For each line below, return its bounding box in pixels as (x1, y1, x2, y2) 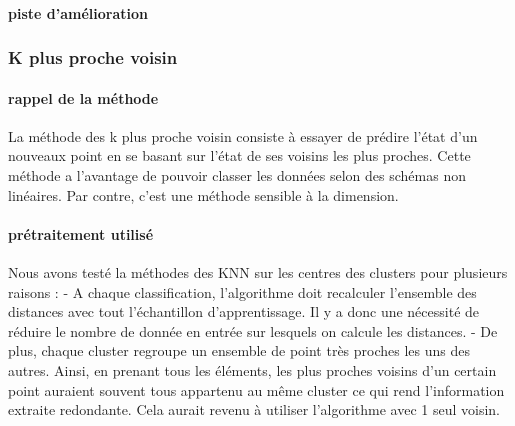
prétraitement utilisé (8, 223, 154, 244)
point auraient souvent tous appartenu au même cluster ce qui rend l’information (8, 379, 505, 400)
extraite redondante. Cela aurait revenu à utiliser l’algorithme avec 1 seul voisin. (8, 399, 501, 420)
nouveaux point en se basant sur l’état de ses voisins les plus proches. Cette (8, 145, 471, 166)
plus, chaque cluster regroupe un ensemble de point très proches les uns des (8, 340, 470, 361)
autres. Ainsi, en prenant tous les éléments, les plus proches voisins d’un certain (8, 359, 497, 380)
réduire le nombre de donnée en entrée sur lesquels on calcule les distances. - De (8, 320, 498, 341)
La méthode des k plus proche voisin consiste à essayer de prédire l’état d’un (8, 125, 478, 146)
